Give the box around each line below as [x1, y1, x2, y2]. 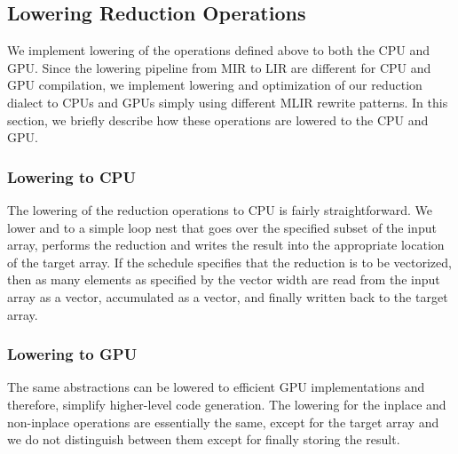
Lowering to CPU [7, 165, 136, 187]
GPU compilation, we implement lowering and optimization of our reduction [7, 76, 422, 94]
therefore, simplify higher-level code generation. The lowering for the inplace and [7, 394, 446, 413]
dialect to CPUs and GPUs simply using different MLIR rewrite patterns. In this [7, 92, 448, 111]
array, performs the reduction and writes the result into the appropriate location [7, 235, 445, 254]
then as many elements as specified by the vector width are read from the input [7, 270, 440, 289]
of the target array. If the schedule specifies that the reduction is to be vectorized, [7, 252, 452, 271]
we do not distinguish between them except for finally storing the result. [7, 430, 400, 449]
